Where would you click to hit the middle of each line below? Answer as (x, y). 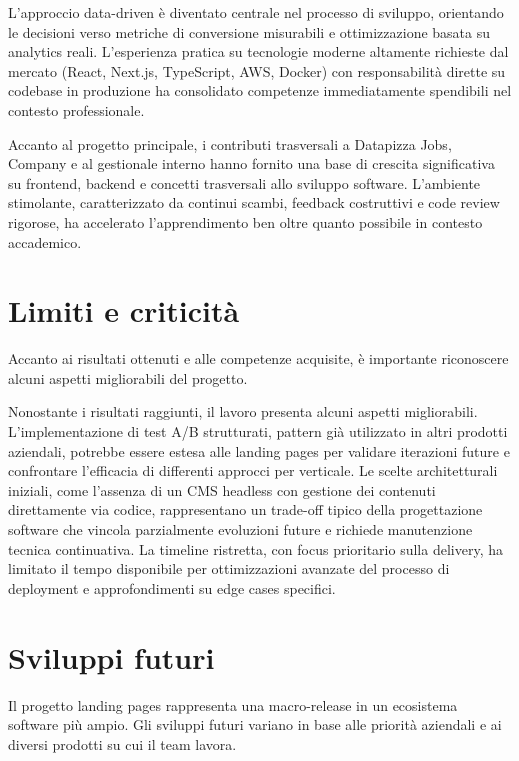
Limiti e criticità (124, 310)
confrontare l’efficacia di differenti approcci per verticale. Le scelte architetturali (253, 470)
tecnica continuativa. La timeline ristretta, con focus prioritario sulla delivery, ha (255, 548)
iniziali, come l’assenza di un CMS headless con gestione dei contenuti (222, 489)
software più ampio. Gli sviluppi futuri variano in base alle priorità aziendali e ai (255, 724)
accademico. (45, 241)
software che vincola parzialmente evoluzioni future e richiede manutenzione (240, 529)
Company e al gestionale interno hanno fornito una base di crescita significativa (251, 163)
